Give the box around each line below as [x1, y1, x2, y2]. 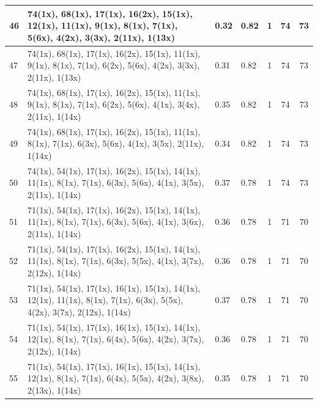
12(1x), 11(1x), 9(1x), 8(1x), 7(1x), [28, 19, 178, 32]
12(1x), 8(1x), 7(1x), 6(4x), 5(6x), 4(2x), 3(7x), [28, 332, 204, 345]
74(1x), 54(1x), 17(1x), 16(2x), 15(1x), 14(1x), [28, 164, 201, 177]
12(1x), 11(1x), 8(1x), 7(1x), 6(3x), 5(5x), [28, 293, 183, 306]
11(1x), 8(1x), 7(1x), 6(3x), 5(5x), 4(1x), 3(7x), [28, 254, 204, 267]
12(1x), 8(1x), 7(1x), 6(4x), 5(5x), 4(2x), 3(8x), [28, 372, 204, 384]
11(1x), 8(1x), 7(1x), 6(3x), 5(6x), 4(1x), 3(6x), [28, 215, 204, 228]
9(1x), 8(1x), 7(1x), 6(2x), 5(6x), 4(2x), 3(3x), [28, 59, 200, 72]
